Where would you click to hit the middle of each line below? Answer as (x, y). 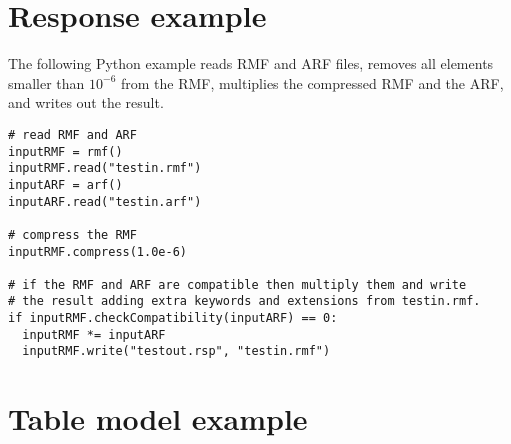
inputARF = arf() (65, 184)
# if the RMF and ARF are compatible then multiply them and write (237, 284)
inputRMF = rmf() (65, 151)
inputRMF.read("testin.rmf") (105, 168)
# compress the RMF (72, 234)
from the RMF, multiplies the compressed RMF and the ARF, (312, 82)
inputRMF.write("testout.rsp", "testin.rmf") (176, 351)
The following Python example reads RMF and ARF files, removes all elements (251, 63)
